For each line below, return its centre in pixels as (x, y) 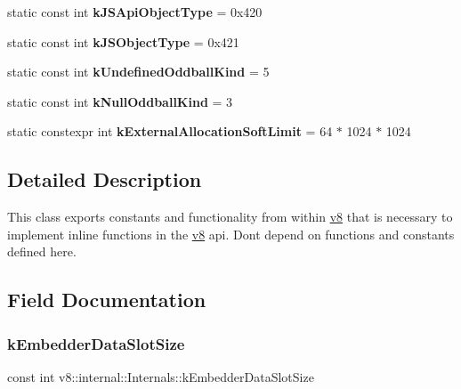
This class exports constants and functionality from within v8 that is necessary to (230, 217)
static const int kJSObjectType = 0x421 (123, 41)
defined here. (42, 251)
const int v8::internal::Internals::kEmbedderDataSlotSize (161, 376)
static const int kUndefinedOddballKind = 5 (138, 72)
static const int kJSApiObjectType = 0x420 (135, 12)
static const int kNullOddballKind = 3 (120, 101)
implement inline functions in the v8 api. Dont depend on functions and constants (231, 234)
